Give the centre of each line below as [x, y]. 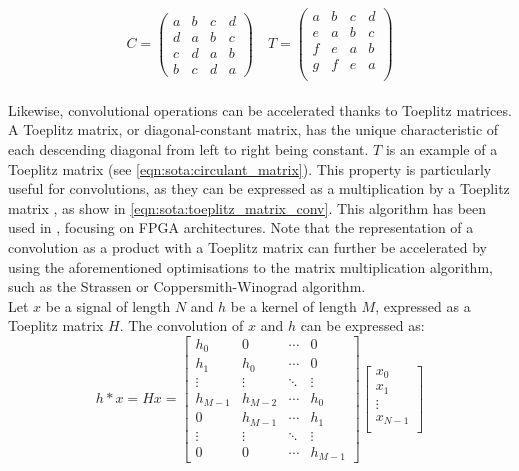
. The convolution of [181, 325]
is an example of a [441, 149]
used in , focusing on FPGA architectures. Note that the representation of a [241, 227]
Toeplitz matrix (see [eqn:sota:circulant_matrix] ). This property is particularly [250, 168]
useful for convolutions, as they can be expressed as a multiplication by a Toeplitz [259, 188]
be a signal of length [108, 305]
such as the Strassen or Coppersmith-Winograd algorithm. [187, 286]
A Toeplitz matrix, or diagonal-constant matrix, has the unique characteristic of [253, 129]
